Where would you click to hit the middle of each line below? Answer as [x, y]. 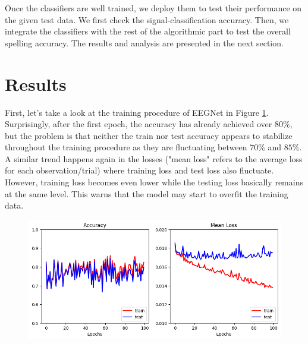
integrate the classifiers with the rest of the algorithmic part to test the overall [148, 31]
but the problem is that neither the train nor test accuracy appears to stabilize [149, 135]
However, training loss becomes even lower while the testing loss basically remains [154, 182]
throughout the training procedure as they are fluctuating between [126, 147]
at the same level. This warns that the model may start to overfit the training [147, 193]
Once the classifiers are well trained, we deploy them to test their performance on [153, 8]
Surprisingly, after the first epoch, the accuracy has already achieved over [139, 124]
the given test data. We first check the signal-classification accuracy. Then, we [147, 19]
